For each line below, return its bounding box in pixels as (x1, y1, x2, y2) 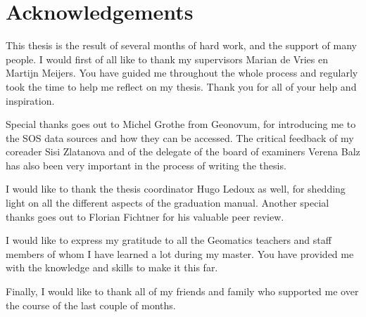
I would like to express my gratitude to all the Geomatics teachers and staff (6, 233, 332, 247)
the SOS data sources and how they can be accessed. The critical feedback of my (6, 130, 354, 145)
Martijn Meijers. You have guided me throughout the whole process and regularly (6, 65, 358, 80)
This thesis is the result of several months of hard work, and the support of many (6, 38, 357, 53)
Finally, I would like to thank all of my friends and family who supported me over (6, 284, 359, 299)
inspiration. (6, 93, 55, 108)
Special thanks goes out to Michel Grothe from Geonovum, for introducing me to (6, 117, 356, 131)
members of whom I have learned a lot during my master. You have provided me (6, 246, 354, 261)
